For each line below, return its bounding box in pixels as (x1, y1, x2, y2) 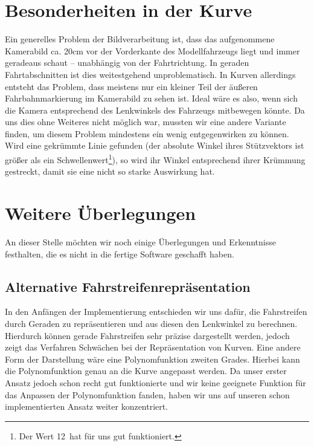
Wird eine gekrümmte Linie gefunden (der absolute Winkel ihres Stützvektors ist (5, 139, 304, 152)
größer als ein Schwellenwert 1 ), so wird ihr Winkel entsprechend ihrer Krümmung (5, 152, 306, 166)
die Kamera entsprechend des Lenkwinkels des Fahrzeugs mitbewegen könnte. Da (5, 103, 305, 116)
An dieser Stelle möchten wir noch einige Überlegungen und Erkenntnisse (5, 236, 276, 248)
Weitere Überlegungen (5, 201, 196, 225)
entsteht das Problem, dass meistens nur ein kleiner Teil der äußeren (5, 80, 258, 92)
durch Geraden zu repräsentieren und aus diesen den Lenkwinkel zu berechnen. (5, 317, 298, 330)
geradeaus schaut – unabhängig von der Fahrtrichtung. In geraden (5, 56, 249, 69)
